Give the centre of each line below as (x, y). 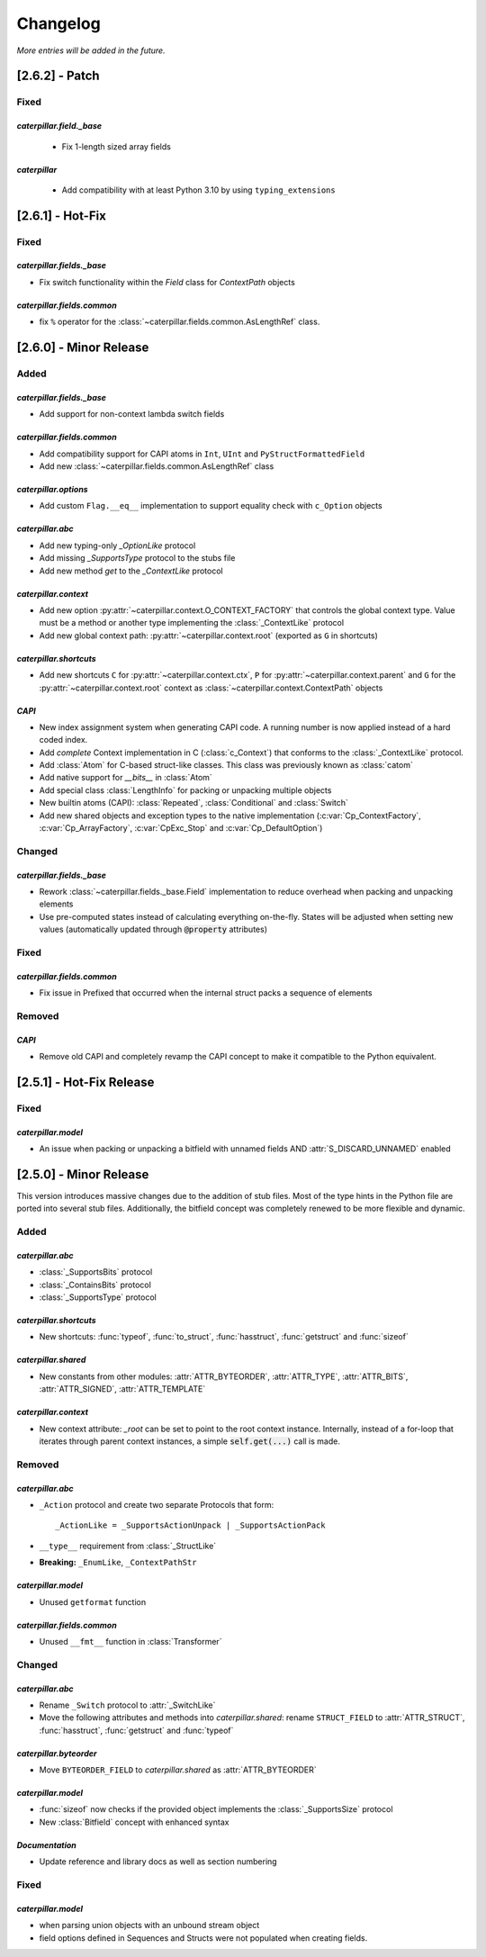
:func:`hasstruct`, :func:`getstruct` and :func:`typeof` (136, 1730)
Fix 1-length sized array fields (116, 146)
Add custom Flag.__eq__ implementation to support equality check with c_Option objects (211, 506)
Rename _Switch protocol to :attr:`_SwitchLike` (127, 1705)
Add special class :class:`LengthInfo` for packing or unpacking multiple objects (185, 790)
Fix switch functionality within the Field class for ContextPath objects (167, 282)
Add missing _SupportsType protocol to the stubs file (137, 558)
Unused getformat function (93, 1601)
